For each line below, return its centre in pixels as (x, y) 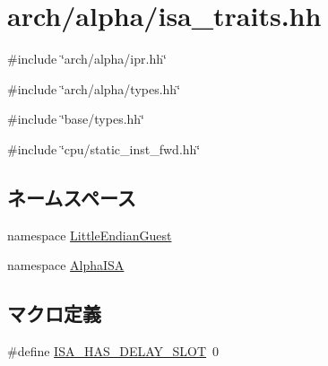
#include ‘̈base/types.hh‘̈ (76, 119)
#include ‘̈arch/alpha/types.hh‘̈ (94, 88)
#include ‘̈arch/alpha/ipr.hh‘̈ (87, 59)
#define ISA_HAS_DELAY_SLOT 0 (113, 351)
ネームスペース (72, 197)
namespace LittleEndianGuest (90, 235)
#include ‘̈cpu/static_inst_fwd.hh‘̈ (104, 148)
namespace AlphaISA (66, 265)
